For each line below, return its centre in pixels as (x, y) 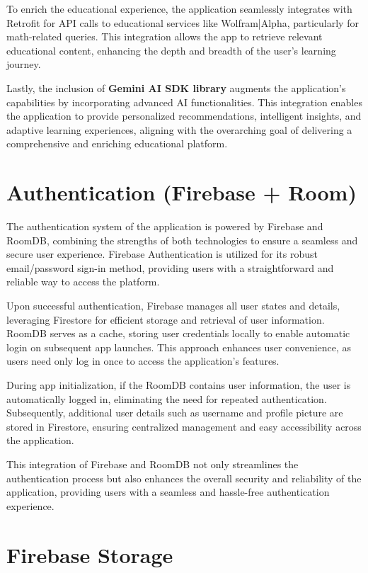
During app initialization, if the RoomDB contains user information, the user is (179, 385)
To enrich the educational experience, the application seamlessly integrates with (179, 8)
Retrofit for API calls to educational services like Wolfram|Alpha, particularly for (183, 22)
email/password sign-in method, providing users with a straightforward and (170, 267)
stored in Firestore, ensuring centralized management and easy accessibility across (184, 426)
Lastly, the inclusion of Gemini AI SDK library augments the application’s (176, 87)
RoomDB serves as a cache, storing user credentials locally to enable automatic (178, 333)
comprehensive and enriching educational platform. (117, 143)
